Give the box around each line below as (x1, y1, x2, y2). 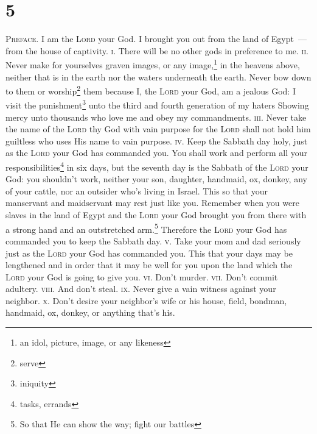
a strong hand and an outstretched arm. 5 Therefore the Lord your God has (5, 221, 287, 235)
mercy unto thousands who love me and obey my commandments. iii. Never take (5, 110, 307, 123)
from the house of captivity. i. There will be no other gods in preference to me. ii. (5, 44, 308, 57)
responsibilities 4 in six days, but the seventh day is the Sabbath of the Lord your (5, 159, 308, 173)
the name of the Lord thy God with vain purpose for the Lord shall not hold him (5, 123, 311, 135)
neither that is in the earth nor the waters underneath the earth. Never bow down (5, 70, 312, 83)
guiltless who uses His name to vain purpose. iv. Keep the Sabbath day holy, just (5, 134, 308, 147)
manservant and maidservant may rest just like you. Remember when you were (5, 196, 299, 209)
